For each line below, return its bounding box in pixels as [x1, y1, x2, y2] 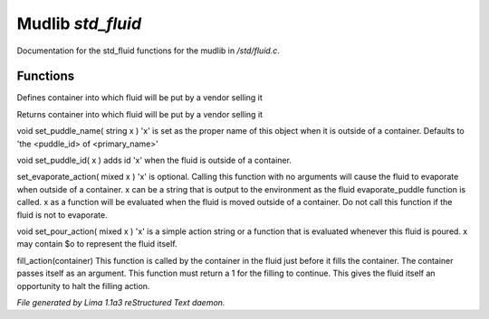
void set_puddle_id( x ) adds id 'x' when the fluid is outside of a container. [16, 155, 292, 166]
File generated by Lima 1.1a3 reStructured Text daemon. [16, 296, 225, 307]
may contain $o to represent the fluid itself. [16, 239, 177, 249]
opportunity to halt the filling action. [16, 280, 150, 291]
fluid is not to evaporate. [16, 209, 108, 220]
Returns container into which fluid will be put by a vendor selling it [16, 108, 263, 119]
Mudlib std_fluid [16, 14, 142, 33]
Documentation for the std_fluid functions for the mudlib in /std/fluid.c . [16, 45, 280, 56]
